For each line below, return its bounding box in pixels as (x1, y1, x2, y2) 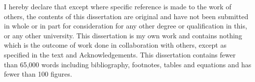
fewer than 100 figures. (4, 69, 72, 79)
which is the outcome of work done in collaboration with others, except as (4, 40, 227, 50)
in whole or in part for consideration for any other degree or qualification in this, (4, 21, 247, 31)
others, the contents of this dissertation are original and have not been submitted (4, 11, 249, 21)
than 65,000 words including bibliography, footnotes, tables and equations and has (4, 59, 252, 69)
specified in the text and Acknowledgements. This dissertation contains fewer (4, 49, 236, 59)
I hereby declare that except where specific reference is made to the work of (4, 1, 231, 11)
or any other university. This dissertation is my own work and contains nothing (4, 30, 242, 40)
